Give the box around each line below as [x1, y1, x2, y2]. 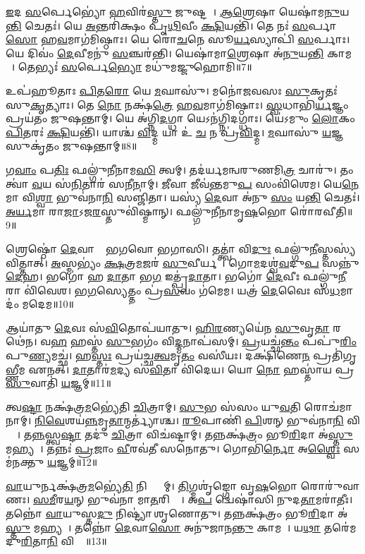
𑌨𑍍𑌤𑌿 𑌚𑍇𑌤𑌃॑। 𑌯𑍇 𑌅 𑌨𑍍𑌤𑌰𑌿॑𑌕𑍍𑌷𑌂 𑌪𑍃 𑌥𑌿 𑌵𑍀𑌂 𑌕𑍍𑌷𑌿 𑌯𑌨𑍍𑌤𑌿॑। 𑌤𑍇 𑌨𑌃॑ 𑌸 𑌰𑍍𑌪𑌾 [6, 18, 337, 32]
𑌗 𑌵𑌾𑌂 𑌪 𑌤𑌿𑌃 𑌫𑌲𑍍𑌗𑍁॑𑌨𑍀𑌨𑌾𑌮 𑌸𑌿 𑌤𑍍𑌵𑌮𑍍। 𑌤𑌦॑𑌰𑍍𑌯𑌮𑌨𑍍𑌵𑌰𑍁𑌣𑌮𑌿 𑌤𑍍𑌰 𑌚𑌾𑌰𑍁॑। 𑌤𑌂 [6, 162, 354, 176]
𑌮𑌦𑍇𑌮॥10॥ [22, 296, 74, 311]
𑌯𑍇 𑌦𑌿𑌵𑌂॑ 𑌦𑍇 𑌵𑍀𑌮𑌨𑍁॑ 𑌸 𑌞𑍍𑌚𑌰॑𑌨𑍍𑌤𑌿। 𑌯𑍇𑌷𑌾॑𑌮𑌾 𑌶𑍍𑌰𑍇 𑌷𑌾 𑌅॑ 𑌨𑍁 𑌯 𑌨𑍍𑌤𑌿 [6, 45, 324, 60]
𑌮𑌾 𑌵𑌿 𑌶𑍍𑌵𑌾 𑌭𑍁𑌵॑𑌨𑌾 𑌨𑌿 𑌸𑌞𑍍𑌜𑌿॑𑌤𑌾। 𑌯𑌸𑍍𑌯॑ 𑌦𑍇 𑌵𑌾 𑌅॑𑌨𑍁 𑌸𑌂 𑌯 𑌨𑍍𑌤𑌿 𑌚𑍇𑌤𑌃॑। [6, 190, 360, 205]
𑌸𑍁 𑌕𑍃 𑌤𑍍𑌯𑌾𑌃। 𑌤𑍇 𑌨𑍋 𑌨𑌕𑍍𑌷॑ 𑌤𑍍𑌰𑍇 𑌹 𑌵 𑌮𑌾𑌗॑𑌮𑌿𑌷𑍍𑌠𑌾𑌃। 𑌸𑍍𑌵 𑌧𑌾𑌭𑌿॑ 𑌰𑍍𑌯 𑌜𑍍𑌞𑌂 [6, 97, 349, 112]
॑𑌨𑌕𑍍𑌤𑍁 [6, 454, 44, 469]
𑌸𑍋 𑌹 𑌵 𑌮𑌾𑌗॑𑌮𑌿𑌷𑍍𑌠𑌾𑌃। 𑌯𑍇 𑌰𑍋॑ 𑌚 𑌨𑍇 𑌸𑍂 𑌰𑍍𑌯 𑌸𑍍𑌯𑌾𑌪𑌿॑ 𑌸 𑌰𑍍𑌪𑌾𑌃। [6, 32, 350, 47]
